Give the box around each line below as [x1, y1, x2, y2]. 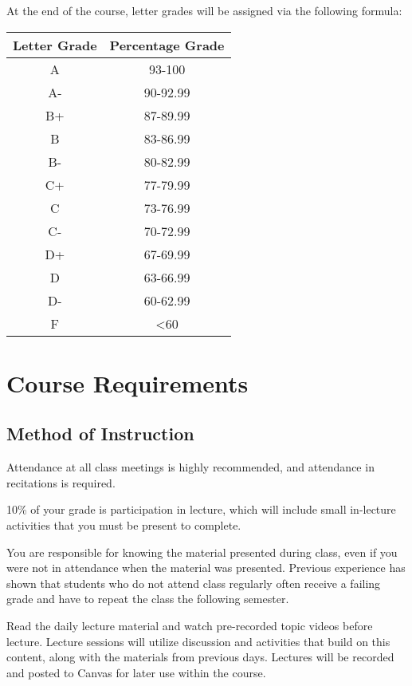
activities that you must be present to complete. [6, 516, 241, 533]
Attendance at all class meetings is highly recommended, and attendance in [6, 459, 375, 475]
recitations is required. [6, 474, 116, 491]
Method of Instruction [6, 421, 194, 446]
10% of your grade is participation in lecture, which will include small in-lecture [6, 501, 396, 518]
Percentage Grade [109, 35, 225, 54]
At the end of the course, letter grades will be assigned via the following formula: [6, 2, 402, 18]
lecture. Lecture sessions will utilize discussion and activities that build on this [6, 633, 390, 649]
